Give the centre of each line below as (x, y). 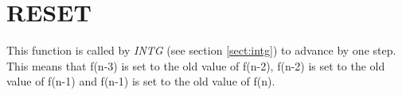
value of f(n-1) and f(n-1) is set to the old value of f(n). (141, 81)
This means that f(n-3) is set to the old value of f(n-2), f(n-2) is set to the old (196, 65)
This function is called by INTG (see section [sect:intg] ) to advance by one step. (201, 50)
